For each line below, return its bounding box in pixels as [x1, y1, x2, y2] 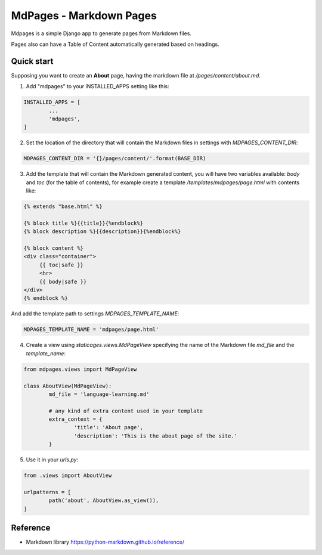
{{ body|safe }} [39, 278, 87, 285]
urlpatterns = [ [23, 489, 72, 495]
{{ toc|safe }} [39, 261, 83, 268]
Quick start [11, 56, 54, 66]
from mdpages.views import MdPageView [23, 365, 137, 373]
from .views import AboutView [23, 472, 112, 479]
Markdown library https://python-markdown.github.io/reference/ [26, 538, 185, 545]
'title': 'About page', [73, 424, 143, 431]
